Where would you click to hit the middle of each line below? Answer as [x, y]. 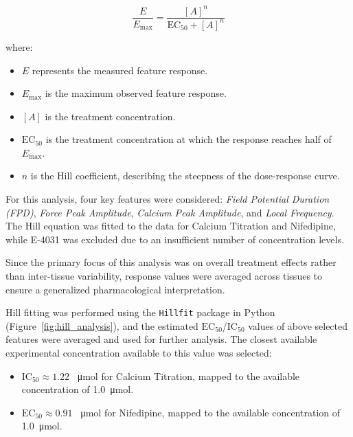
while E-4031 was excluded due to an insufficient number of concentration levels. [175, 239]
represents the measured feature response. [120, 70]
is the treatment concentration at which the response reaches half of [189, 139]
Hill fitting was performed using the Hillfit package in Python [140, 312]
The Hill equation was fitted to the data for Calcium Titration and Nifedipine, [171, 226]
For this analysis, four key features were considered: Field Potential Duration [168, 199]
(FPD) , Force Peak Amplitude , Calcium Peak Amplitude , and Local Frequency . [170, 212]
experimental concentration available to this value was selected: [139, 353]
